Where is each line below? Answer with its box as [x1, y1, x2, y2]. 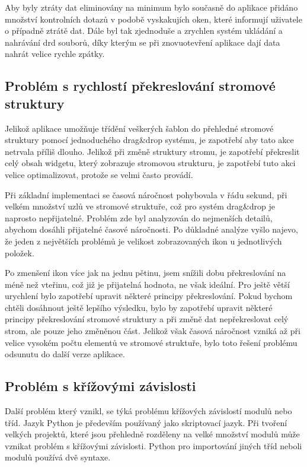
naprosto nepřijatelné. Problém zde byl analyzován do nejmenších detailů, [5, 211, 273, 224]
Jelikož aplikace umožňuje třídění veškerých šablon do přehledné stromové [5, 122, 274, 134]
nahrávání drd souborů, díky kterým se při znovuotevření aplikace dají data [5, 36, 280, 48]
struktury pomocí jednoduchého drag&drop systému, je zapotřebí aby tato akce [5, 134, 294, 146]
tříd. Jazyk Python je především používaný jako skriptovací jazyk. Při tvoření [5, 416, 287, 428]
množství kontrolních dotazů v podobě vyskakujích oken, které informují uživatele [5, 12, 302, 25]
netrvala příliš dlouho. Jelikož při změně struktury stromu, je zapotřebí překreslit [5, 145, 300, 157]
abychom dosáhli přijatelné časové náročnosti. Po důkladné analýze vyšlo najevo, [5, 223, 298, 236]
